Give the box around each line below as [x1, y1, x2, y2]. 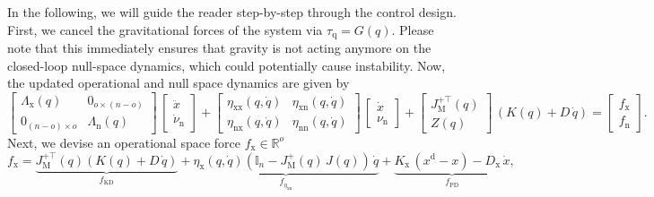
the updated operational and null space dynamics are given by [7, 73, 350, 92]
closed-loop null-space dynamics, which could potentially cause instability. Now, [7, 56, 446, 74]
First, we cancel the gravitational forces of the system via [7, 20, 323, 39]
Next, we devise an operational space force [7, 133, 240, 151]
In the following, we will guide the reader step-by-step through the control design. [7, 3, 457, 21]
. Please [391, 20, 434, 39]
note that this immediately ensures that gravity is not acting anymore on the [7, 39, 432, 57]
